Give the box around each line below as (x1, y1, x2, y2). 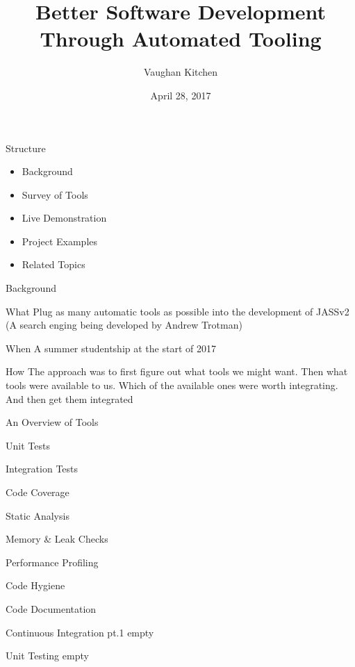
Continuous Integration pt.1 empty (6, 625, 154, 639)
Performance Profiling (6, 554, 99, 569)
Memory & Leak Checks (6, 532, 108, 546)
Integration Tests (6, 461, 79, 476)
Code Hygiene (6, 578, 65, 593)
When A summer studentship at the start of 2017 (6, 340, 216, 355)
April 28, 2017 (150, 88, 211, 102)
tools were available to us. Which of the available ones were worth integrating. (6, 378, 338, 393)
